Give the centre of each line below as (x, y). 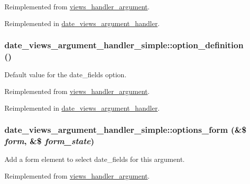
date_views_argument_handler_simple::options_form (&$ (125, 130)
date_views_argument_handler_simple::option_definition (124, 45)
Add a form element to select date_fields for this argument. (95, 159)
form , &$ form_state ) (49, 140)
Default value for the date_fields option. (66, 75)
